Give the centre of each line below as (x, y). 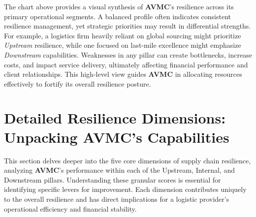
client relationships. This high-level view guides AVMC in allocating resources (123, 74)
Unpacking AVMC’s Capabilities (117, 137)
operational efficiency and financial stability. (70, 208)
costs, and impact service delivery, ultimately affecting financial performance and (126, 64)
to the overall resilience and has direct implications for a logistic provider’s (117, 199)
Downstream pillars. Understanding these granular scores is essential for (112, 179)
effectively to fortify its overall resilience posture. (78, 83)
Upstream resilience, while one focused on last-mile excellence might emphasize (123, 45)
